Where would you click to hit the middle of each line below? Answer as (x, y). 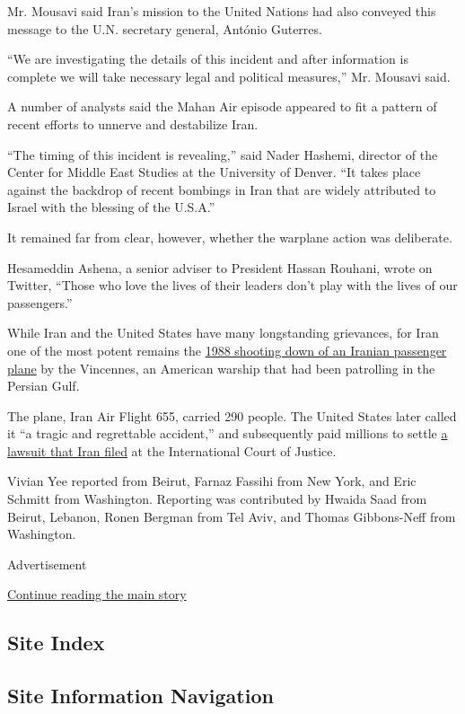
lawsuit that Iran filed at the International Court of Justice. (172, 450)
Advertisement (47, 564)
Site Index (56, 643)
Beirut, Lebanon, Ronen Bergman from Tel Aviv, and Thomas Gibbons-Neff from (232, 516)
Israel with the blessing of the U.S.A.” (111, 207)
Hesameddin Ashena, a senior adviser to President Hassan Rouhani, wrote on (220, 267)
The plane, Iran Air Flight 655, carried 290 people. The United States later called (232, 415)
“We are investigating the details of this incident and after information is (208, 59)
